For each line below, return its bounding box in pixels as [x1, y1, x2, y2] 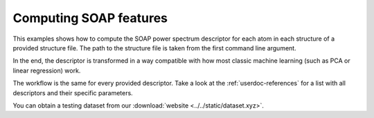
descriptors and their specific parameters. [12, 88, 133, 97]
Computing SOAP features [12, 10, 168, 26]
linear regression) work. [12, 66, 81, 75]
